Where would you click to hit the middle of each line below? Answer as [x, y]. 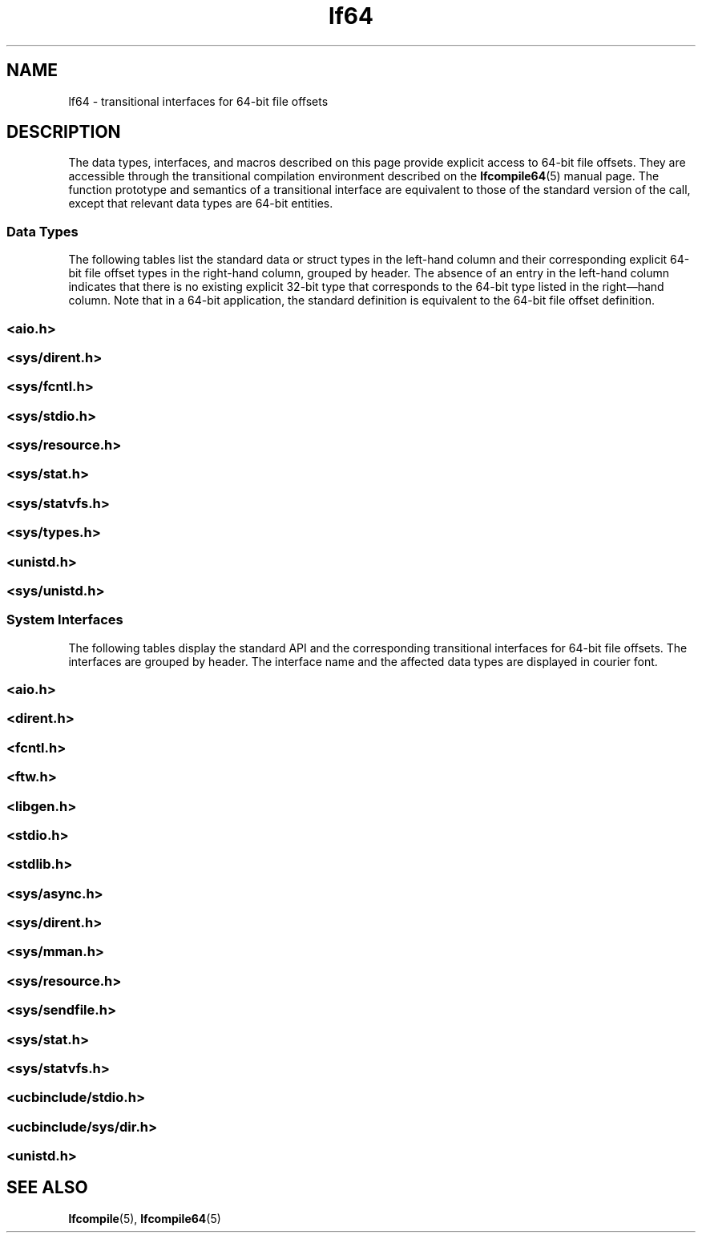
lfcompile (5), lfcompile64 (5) [145, 1218]
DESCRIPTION [64, 132]
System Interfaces [65, 620]
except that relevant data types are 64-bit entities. [201, 204]
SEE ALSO [47, 1188]
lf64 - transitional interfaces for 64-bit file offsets [198, 101]
